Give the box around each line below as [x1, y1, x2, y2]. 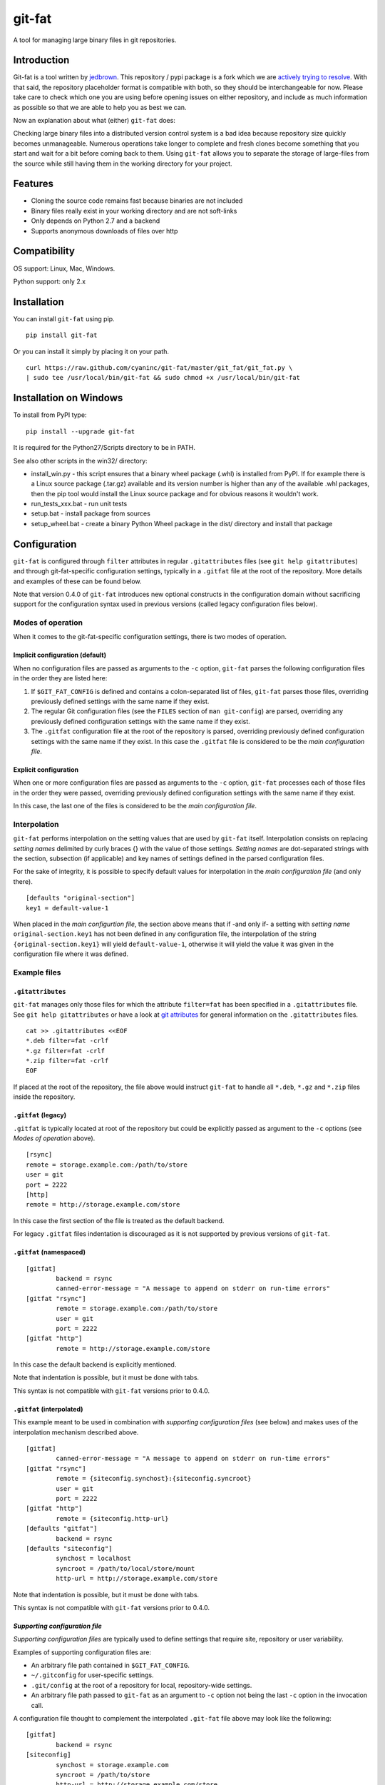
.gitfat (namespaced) [13, 1248, 86, 1257]
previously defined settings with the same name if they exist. [31, 697, 210, 706]
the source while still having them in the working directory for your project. [13, 159, 232, 168]
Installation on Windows [13, 392, 123, 404]
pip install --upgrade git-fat [26, 427, 135, 436]
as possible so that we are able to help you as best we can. [13, 103, 187, 111]
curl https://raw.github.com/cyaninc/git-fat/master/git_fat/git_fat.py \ [26, 364, 293, 372]
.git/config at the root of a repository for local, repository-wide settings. [31, 1681, 252, 1689]
